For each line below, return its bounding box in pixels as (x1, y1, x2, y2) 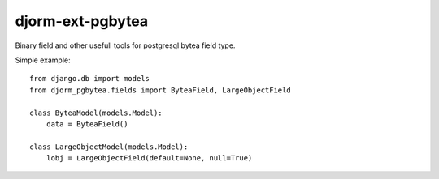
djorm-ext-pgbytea (15, 12, 149, 30)
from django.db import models (29, 74, 150, 83)
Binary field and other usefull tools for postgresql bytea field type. (15, 40, 236, 50)
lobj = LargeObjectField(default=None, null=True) (46, 154, 253, 163)
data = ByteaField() (46, 119, 128, 129)
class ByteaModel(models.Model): (29, 108, 163, 117)
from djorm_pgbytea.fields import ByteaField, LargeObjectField (29, 85, 292, 95)
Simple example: (15, 55, 71, 65)
